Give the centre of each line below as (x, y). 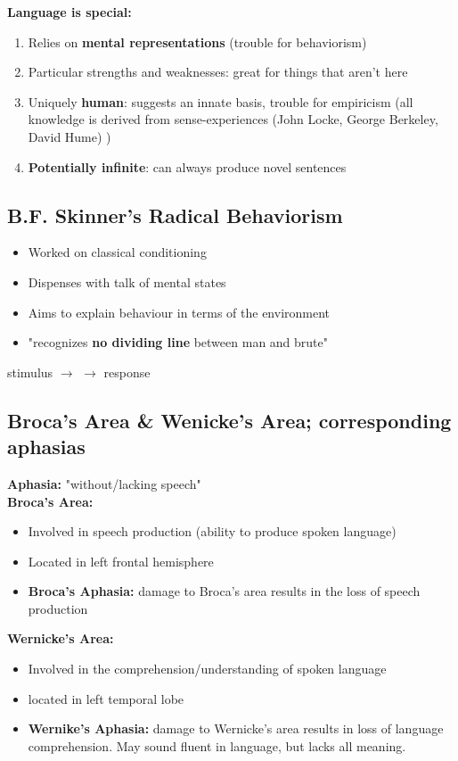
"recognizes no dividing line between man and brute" (178, 342)
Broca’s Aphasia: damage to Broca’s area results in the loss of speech (224, 591)
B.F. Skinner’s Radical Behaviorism (175, 215)
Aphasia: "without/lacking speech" (104, 483)
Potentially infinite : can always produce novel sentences (187, 166)
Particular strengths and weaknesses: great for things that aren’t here (218, 72)
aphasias (46, 447)
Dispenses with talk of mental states (127, 281)
